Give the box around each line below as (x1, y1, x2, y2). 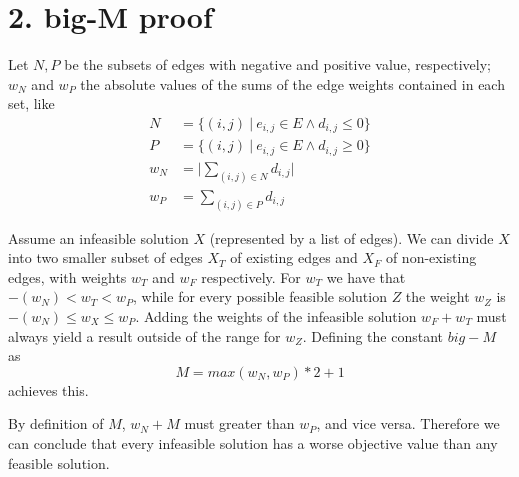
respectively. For (201, 266, 301, 287)
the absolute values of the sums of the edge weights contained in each (80, 73, 505, 94)
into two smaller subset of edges (8, 247, 203, 268)
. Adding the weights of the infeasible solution (135, 306, 417, 327)
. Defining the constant (302, 325, 444, 346)
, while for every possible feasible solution (133, 286, 387, 307)
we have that (326, 266, 406, 287)
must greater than (184, 413, 295, 434)
